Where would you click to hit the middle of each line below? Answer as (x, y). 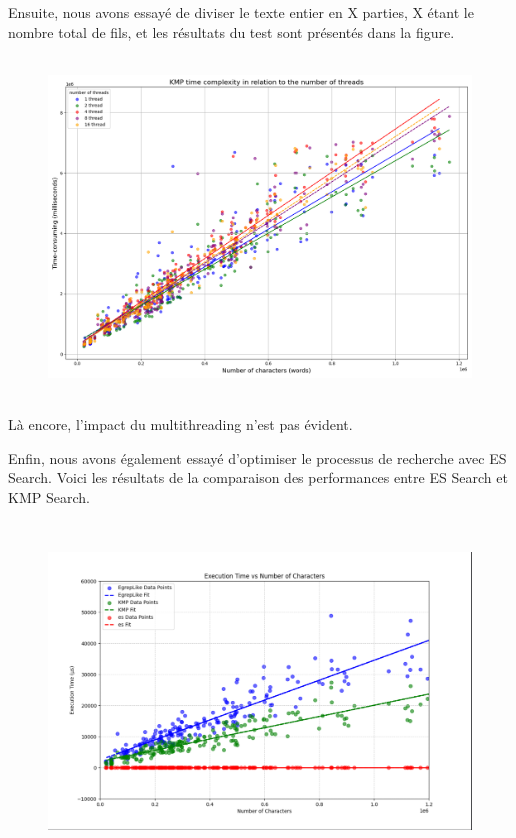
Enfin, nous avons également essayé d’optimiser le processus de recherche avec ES (257, 457)
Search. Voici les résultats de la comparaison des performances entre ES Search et (258, 477)
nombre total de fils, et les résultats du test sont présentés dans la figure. (231, 31)
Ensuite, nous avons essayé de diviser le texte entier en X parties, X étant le (241, 12)
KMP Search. (49, 496)
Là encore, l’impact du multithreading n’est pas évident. (180, 423)
